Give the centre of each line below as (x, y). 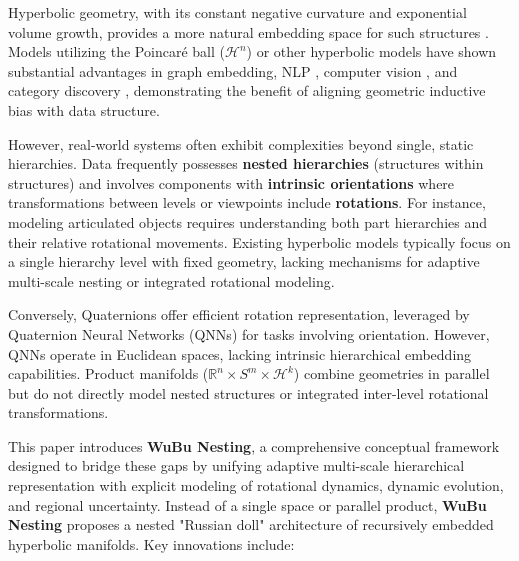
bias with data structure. (84, 109)
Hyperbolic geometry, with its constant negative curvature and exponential (237, 12)
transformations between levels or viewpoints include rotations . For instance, (247, 202)
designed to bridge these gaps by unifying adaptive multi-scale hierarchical (236, 465)
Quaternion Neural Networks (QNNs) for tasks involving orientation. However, (249, 333)
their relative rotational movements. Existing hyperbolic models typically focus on (259, 241)
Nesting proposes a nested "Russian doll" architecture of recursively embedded (251, 524)
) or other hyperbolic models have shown (371, 51)
